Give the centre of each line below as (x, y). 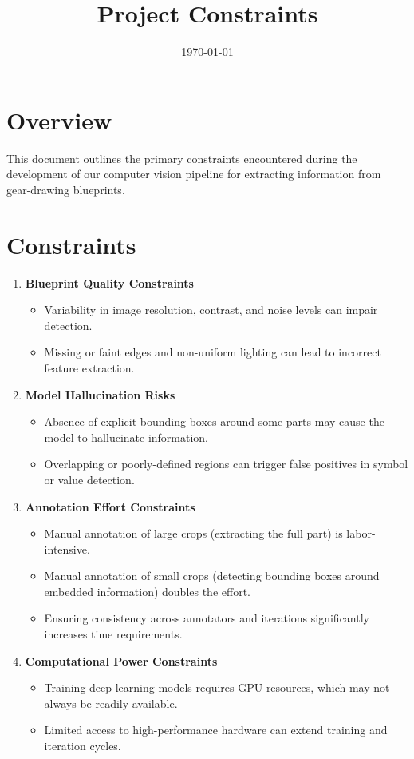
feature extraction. (89, 367)
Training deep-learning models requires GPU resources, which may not (217, 687)
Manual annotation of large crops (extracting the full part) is (193, 533)
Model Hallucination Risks (100, 394)
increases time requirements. (113, 634)
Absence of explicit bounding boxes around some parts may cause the (214, 421)
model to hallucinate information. (126, 437)
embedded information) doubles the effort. (147, 591)
